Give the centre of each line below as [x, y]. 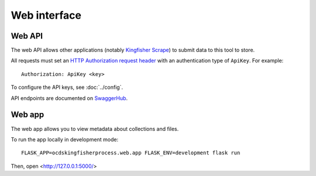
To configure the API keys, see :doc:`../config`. [67, 87]
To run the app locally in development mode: [65, 139]
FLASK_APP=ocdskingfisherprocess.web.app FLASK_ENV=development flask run [131, 153]
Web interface [46, 15]
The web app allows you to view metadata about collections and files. [95, 129]
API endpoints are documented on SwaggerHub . [69, 98]
